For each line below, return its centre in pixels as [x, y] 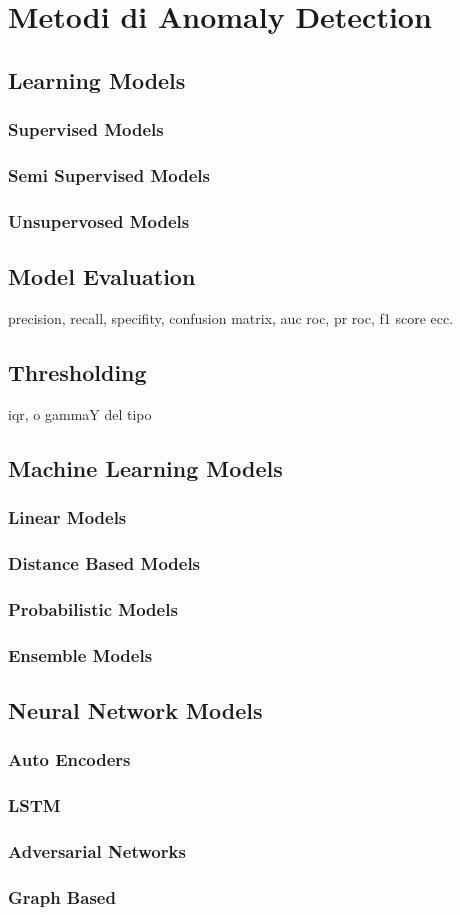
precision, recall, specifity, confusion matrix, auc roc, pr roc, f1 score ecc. [231, 317]
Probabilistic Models [93, 608]
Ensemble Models [80, 654]
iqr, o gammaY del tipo [80, 413]
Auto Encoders [69, 759]
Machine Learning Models [145, 467]
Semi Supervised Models [109, 174]
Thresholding [77, 371]
